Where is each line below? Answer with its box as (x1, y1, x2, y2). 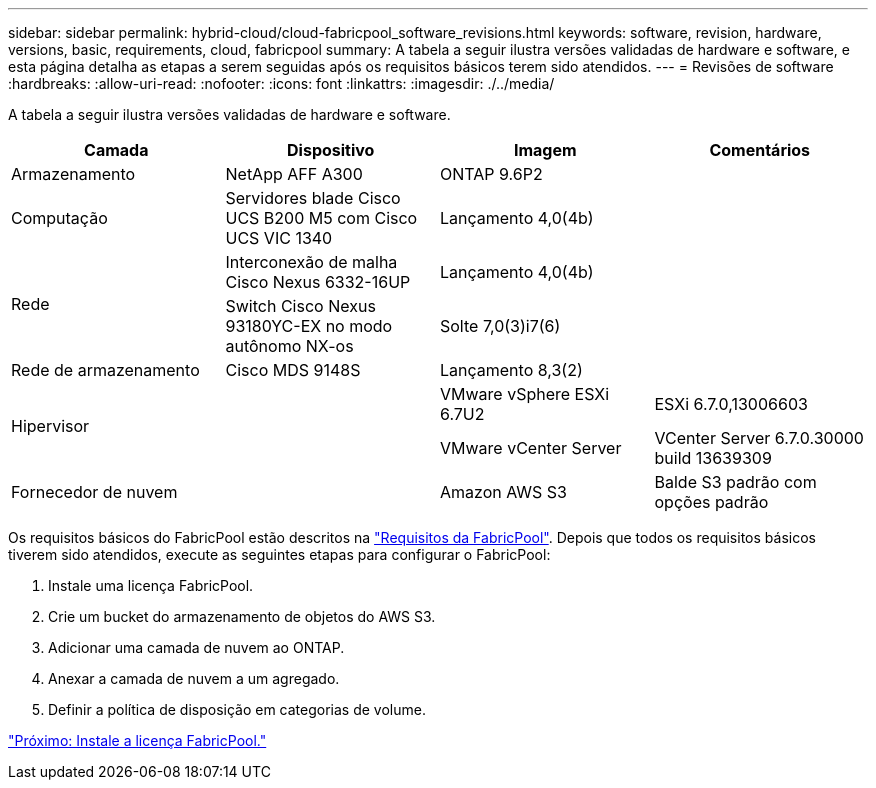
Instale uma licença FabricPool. (48, 577, 254, 594)
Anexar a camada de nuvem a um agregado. (48, 670, 340, 687)
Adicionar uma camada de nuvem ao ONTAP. (48, 639, 345, 656)
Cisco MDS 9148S (225, 360, 361, 380)
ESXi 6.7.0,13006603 (654, 394, 808, 414)
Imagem (513, 140, 577, 160)
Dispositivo (287, 140, 375, 160)
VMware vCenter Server (440, 438, 622, 458)
